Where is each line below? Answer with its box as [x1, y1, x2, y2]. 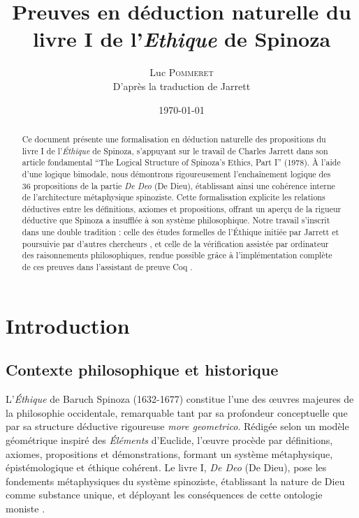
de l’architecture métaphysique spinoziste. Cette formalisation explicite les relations [22, 191, 325, 203]
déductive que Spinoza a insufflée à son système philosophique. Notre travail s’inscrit [22, 214, 330, 226]
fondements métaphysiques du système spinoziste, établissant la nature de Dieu [6, 473, 345, 488]
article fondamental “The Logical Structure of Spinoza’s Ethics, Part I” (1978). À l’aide [22, 156, 341, 168]
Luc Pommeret [149, 65, 214, 80]
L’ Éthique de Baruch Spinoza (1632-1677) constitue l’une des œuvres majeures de [6, 392, 354, 406]
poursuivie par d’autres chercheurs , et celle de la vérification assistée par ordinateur [22, 237, 329, 249]
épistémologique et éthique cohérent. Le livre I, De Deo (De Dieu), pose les [6, 460, 327, 475]
